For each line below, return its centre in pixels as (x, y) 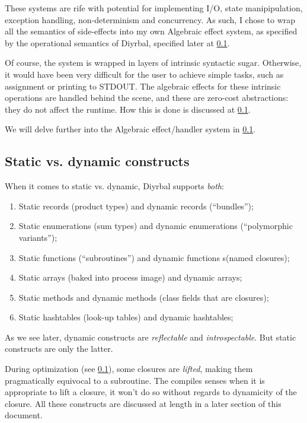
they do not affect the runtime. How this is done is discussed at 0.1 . (128, 109)
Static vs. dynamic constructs (97, 161)
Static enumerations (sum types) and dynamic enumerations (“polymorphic (156, 226)
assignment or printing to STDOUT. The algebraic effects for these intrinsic (143, 86)
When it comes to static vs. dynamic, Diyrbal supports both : (114, 186)
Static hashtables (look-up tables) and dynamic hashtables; (126, 317)
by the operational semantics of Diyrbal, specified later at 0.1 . (117, 42)
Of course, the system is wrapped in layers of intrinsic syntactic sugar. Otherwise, (153, 63)
